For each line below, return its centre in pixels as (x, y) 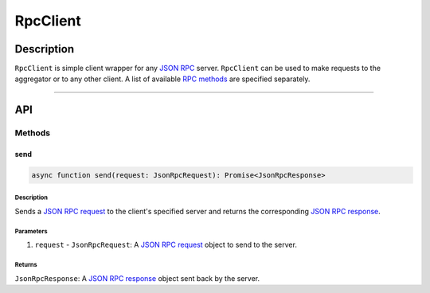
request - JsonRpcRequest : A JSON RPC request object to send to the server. (166, 245)
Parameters (31, 231)
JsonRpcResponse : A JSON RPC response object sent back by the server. (137, 278)
